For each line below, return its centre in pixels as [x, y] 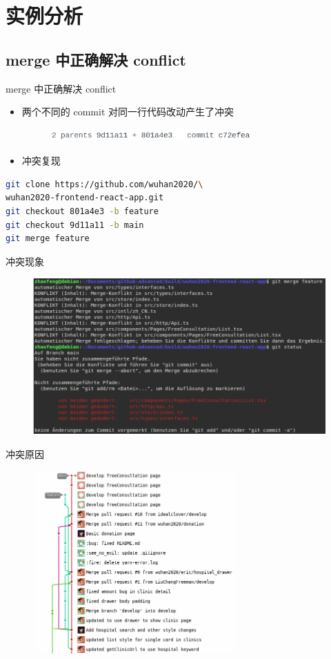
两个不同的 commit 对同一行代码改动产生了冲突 [128, 112]
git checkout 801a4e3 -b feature [82, 212]
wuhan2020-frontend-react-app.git [85, 198]
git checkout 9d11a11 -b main [75, 225]
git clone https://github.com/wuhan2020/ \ [104, 184]
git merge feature [48, 239]
